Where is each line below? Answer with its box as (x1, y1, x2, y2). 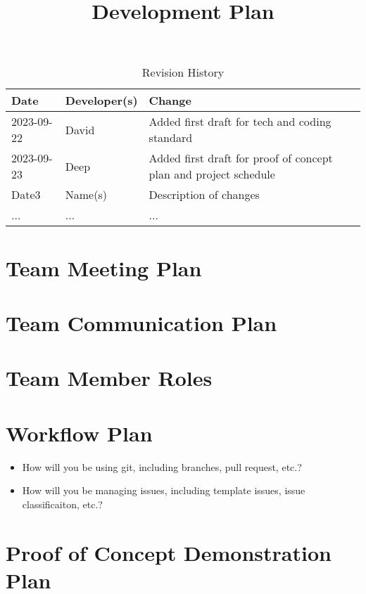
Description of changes (149, 186, 260, 203)
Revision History (141, 64, 225, 81)
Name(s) (65, 186, 107, 203)
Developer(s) (65, 92, 138, 109)
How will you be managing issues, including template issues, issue (22, 483, 305, 498)
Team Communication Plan (6, 308, 277, 337)
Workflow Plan (6, 418, 153, 447)
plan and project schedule (149, 166, 275, 183)
